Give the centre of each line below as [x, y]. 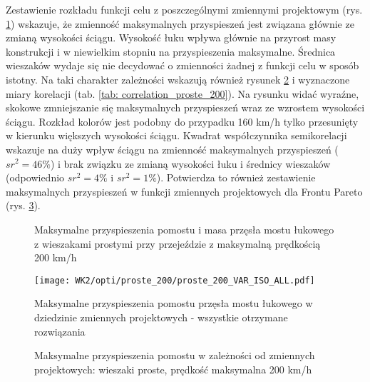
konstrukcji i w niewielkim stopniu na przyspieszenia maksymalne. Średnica [171, 51]
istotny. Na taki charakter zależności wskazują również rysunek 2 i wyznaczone [178, 79]
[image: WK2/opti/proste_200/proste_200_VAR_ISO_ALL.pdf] [175, 280]
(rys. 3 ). [23, 205]
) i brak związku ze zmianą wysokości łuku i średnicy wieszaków [190, 163]
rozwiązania [60, 331]
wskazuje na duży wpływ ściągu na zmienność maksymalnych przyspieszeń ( [172, 149]
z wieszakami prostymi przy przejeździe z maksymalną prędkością [178, 243]
